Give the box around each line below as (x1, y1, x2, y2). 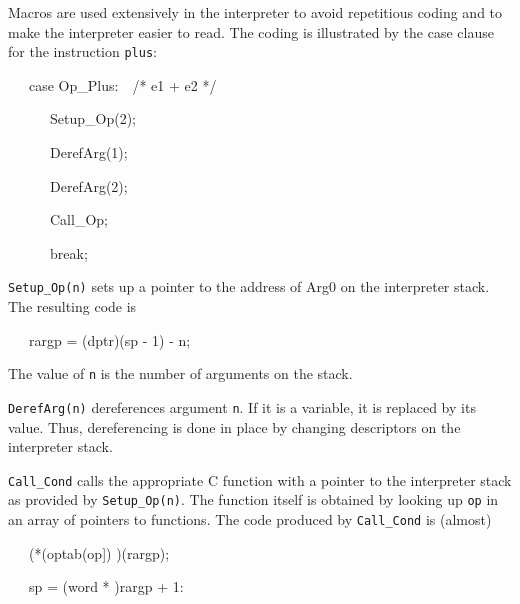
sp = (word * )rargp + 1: (28, 576, 184, 597)
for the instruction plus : (8, 41, 157, 62)
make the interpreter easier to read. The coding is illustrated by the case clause (8, 21, 494, 42)
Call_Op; (49, 209, 108, 230)
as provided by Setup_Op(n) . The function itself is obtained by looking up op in (8, 489, 499, 510)
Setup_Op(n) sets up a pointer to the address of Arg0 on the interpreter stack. (8, 276, 490, 297)
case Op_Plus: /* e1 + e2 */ (28, 74, 217, 95)
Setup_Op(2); (49, 108, 136, 129)
